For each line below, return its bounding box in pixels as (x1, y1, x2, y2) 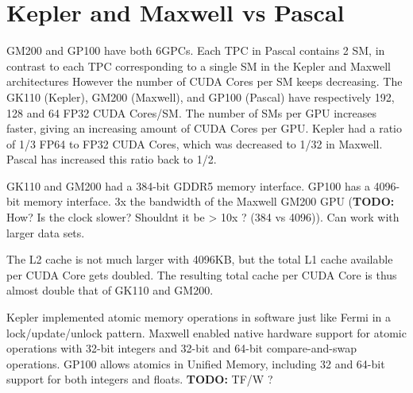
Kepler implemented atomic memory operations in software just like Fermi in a (6, 309, 391, 326)
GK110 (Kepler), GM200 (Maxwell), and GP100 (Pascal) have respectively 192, (6, 88, 395, 105)
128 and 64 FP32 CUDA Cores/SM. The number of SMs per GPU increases (6, 104, 377, 121)
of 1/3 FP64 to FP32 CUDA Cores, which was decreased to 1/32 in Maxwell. (6, 135, 383, 152)
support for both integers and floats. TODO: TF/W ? (6, 371, 273, 387)
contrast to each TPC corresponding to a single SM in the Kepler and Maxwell (6, 57, 391, 74)
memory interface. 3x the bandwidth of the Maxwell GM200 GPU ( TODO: (23, 193, 395, 210)
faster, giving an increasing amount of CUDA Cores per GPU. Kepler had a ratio (6, 120, 402, 137)
